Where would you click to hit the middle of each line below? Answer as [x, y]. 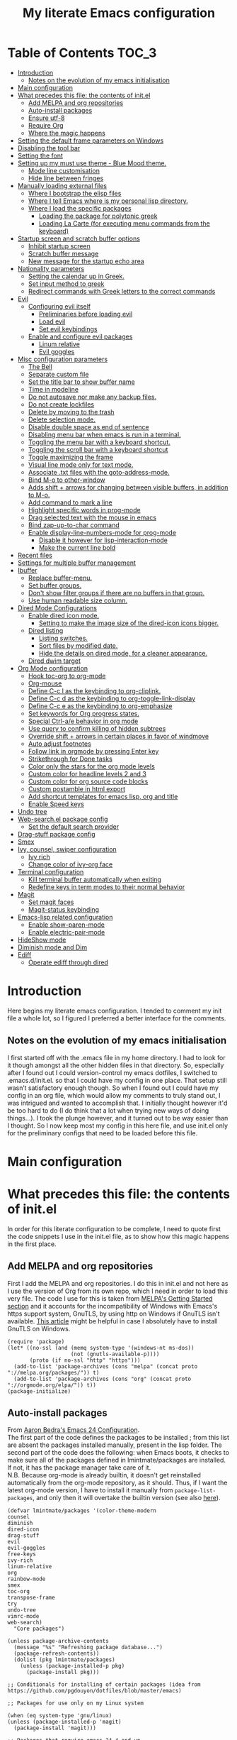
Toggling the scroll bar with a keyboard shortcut [98, 449]
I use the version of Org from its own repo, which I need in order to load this [118, 1291]
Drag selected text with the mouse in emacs [92, 517]
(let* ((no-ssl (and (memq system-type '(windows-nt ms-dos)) [101, 1348]
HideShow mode [42, 940]
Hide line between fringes [66, 178]
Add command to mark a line [70, 502]
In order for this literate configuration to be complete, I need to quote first [114, 1228]
